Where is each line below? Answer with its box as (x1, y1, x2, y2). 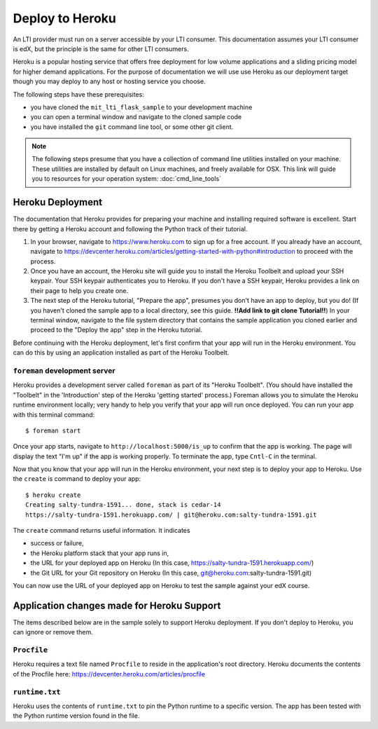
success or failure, (30, 539, 84, 547)
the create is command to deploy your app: (13, 475, 141, 483)
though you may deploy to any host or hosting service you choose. (13, 77, 206, 86)
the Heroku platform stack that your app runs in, (30, 549, 169, 557)
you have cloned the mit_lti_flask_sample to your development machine (30, 102, 253, 111)
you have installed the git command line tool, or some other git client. (30, 123, 234, 131)
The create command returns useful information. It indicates (13, 526, 190, 535)
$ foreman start (25, 426, 81, 435)
